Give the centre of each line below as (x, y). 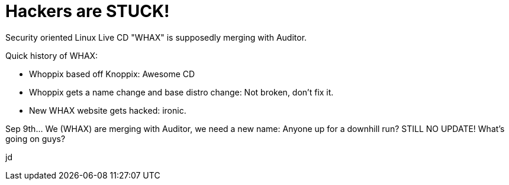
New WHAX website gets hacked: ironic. (108, 110)
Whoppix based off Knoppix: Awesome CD (112, 74)
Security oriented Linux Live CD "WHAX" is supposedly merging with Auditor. (156, 37)
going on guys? (36, 138)
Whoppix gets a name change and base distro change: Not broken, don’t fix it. (181, 92)
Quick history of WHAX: (52, 55)
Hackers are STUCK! (88, 11)
